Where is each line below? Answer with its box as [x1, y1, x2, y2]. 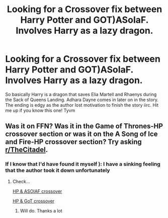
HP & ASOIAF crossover [12, 188, 62, 194]
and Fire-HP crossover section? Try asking [5, 137, 142, 147]
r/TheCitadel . [5, 146, 48, 154]
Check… [12, 178, 30, 184]
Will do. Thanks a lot [20, 207, 63, 213]
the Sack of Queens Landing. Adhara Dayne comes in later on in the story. [5, 97, 159, 103]
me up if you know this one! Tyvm [5, 107, 75, 113]
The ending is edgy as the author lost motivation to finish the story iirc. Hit [5, 102, 159, 108]
